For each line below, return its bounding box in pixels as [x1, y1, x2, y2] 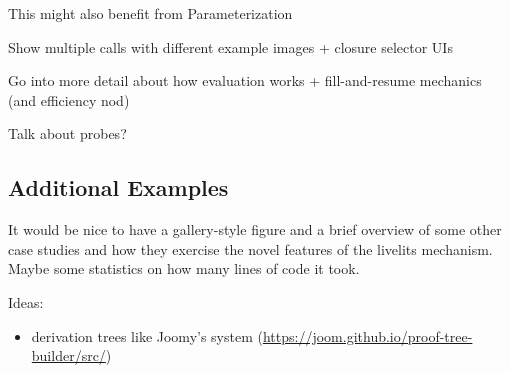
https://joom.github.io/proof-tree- [262, 325, 473, 346]
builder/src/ [31, 345, 106, 366]
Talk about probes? [8, 123, 127, 144]
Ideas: [8, 291, 44, 312]
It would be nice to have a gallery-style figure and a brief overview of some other [8, 219, 502, 240]
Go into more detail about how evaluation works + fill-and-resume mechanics [8, 70, 482, 91]
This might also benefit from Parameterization [8, 3, 293, 23]
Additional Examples [8, 172, 229, 203]
